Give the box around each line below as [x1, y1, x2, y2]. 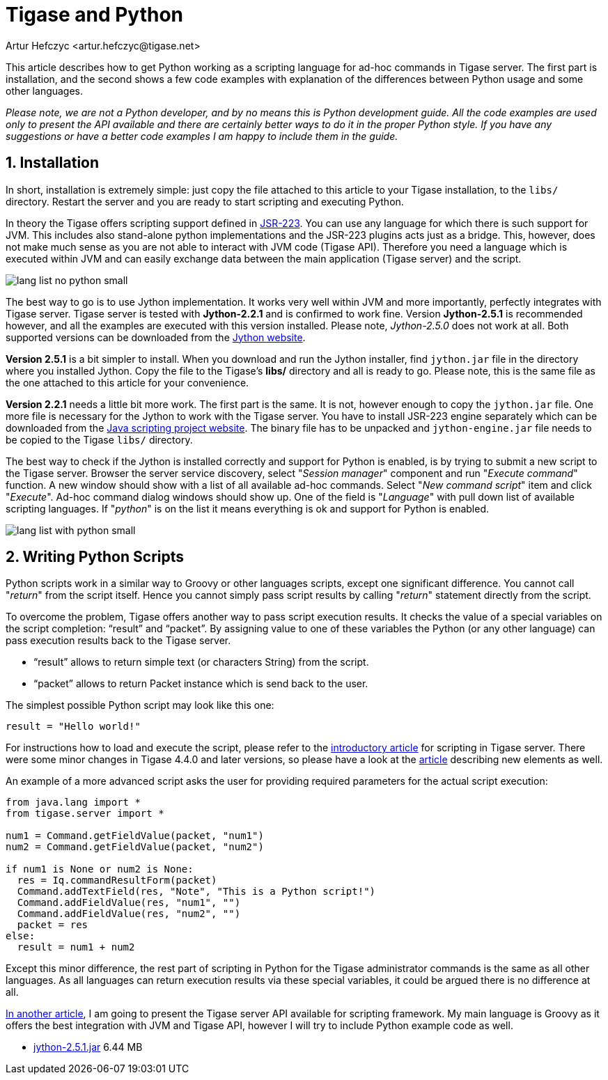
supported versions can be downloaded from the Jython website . [6, 331, 306, 343]
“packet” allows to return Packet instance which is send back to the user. [33, 678, 368, 690]
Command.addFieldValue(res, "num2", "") [17, 908, 241, 920]
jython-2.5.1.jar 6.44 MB [33, 1041, 143, 1054]
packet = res [17, 919, 88, 931]
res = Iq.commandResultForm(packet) [17, 875, 217, 886]
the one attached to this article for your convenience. [6, 376, 249, 389]
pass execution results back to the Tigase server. [6, 634, 231, 647]
